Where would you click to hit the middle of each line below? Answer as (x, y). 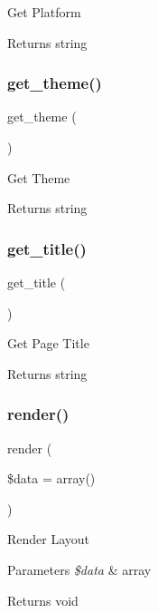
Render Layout (49, 539)
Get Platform (44, 12)
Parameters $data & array (79, 569)
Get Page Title (48, 343)
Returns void (43, 600)
